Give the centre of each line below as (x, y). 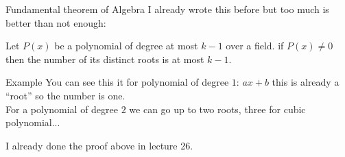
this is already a (306, 82)
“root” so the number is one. (66, 95)
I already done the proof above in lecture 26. (99, 145)
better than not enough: (56, 22)
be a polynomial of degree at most (126, 46)
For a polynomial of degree (62, 109)
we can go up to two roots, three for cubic (217, 109)
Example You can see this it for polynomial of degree (117, 82)
